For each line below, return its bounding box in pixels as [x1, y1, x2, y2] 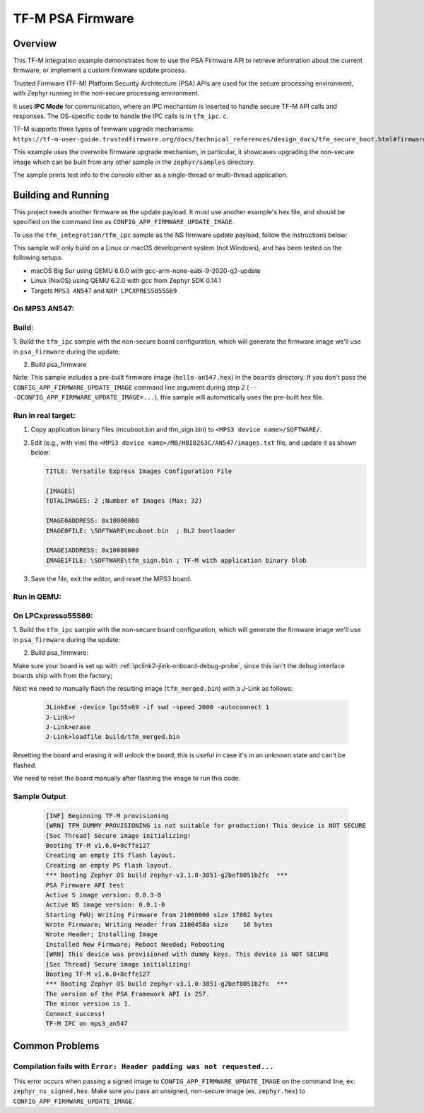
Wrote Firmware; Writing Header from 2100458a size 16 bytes [45, 921, 273, 929]
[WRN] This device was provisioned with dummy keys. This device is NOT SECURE [45, 950, 329, 958]
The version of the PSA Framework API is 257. [45, 990, 210, 998]
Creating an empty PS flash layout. [45, 861, 173, 869]
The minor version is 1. [45, 1000, 132, 1008]
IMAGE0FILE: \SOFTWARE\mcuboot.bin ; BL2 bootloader [45, 527, 236, 535]
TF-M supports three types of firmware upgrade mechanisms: [13, 124, 194, 134]
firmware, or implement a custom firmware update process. [13, 66, 187, 74]
